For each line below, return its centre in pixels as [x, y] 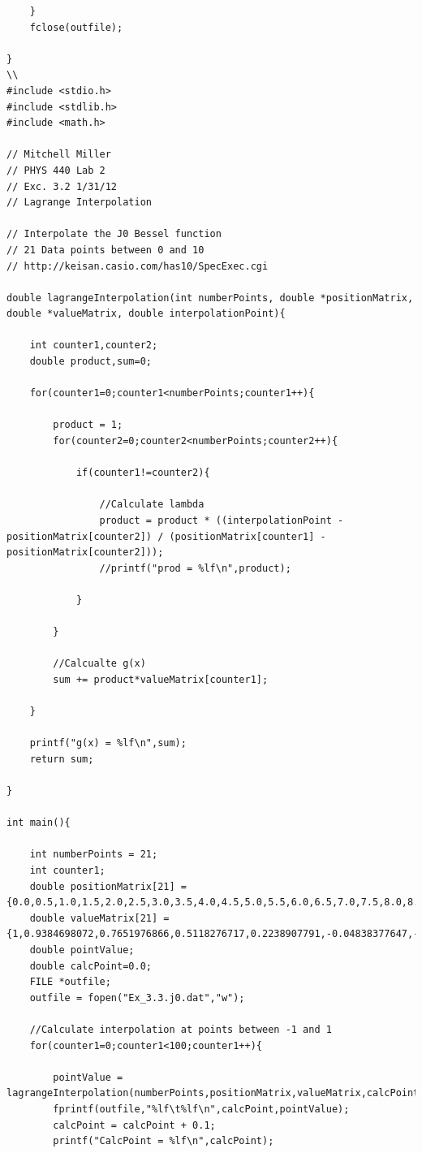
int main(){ [39, 823]
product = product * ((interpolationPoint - [222, 520]
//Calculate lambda [152, 505]
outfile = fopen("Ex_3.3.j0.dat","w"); [137, 998]
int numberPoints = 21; [94, 855]
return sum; [62, 759]
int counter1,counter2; [94, 345]
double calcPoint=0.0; [90, 966]
